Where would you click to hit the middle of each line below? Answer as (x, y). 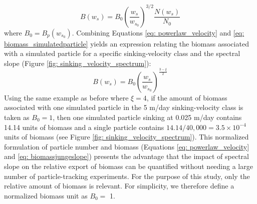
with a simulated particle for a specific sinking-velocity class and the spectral (122, 53)
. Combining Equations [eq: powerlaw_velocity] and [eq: (158, 32)
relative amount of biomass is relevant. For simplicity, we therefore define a (119, 186)
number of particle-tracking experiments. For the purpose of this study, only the (127, 176)
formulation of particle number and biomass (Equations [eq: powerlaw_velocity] (127, 146)
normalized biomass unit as (46, 195)
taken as (17, 117)
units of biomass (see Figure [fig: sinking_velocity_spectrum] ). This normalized (126, 137)
